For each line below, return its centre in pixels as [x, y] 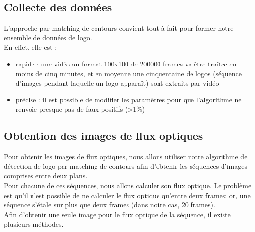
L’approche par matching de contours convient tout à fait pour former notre [119, 28]
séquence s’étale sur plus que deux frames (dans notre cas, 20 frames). [110, 205]
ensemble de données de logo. [48, 37]
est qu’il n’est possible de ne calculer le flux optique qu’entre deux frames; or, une [127, 195]
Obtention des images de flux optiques [104, 136]
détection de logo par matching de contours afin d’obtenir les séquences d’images [126, 166]
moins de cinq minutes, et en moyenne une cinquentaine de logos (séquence [128, 73]
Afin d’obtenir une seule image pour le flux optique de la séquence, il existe [117, 214]
